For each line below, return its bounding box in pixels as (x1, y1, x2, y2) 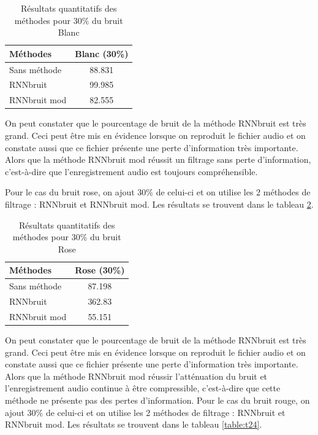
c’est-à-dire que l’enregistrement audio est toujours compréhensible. (5, 165, 258, 178)
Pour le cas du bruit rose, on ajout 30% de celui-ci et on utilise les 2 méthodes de (5, 186, 311, 198)
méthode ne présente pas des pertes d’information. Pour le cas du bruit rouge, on (5, 393, 310, 406)
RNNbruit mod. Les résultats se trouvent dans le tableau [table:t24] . (5, 418, 262, 431)
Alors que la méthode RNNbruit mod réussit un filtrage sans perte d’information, (5, 153, 311, 166)
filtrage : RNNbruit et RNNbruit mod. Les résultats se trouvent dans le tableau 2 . (5, 197, 314, 210)
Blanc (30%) (75, 47, 129, 60)
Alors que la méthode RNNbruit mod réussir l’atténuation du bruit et (5, 369, 268, 382)
